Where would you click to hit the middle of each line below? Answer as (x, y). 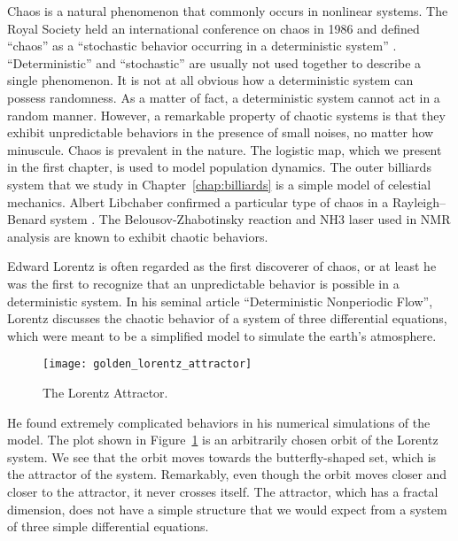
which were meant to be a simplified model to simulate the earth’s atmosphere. (222, 335)
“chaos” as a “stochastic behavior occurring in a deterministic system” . (202, 46)
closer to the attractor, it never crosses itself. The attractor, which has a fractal (223, 491)
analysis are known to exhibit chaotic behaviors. (138, 236)
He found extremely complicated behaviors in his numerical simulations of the (219, 422)
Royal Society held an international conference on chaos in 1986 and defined (213, 28)
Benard (27, 219)
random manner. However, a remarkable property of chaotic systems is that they (226, 115)
